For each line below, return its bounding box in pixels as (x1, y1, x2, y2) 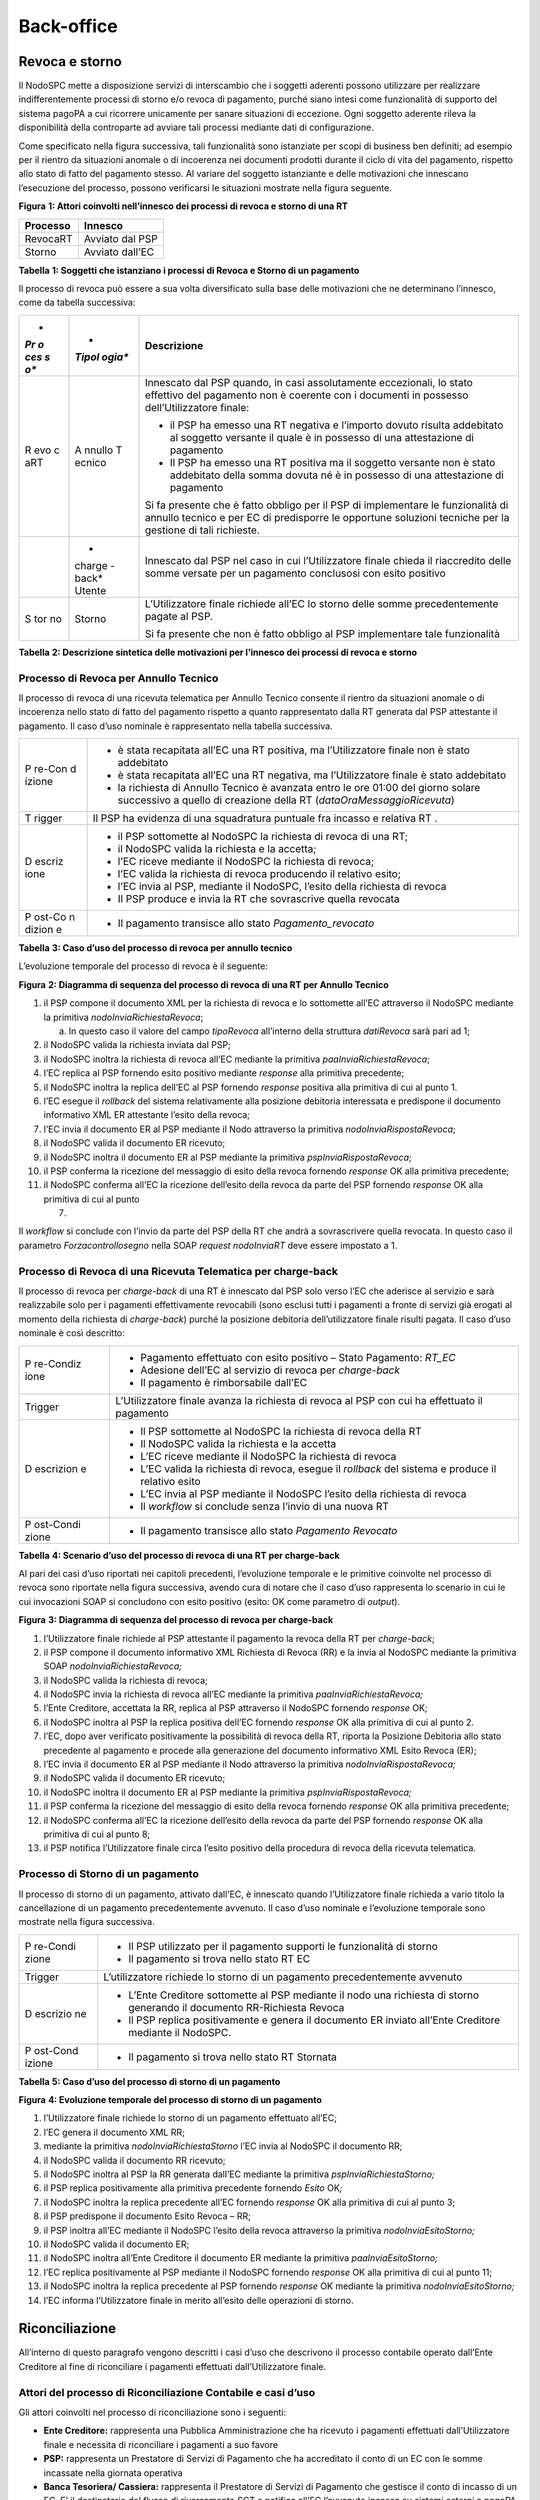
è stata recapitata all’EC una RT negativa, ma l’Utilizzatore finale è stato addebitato (117, 768, 507, 782)
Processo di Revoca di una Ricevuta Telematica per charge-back (18, 1264, 339, 1278)
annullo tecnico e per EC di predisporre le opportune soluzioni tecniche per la (144, 510, 510, 524)
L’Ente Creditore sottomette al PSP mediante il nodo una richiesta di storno (128, 1988, 480, 2002)
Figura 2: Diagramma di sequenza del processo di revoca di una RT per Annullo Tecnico (18, 978, 389, 990)
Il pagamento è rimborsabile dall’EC (140, 1375, 308, 1389)
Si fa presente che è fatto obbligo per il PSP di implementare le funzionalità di (144, 498, 509, 512)
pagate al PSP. (144, 609, 214, 623)
